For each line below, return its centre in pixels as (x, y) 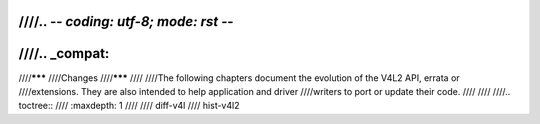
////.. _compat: (64, 53)
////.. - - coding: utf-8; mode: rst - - (126, 21)
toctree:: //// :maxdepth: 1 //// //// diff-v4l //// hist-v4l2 (129, 106)
